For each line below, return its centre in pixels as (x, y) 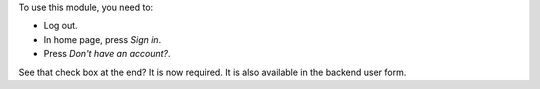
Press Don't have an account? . (107, 54)
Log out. (61, 26)
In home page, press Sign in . (102, 39)
